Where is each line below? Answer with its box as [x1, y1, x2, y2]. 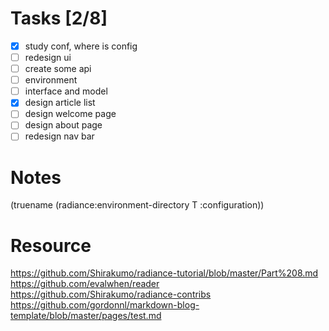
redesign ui [24, 52, 72, 63]
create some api [24, 63, 92, 75]
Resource [10, 234, 92, 257]
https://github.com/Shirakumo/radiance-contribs [10, 288, 212, 301]
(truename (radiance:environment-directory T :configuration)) [10, 199, 265, 211]
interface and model [24, 85, 108, 97]
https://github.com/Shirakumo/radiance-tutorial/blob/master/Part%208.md [10, 267, 319, 279]
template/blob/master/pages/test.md [10, 310, 162, 322]
